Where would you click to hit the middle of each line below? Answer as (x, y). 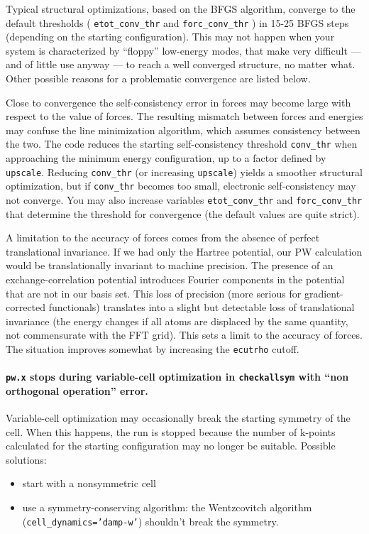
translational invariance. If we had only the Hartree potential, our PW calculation (184, 251)
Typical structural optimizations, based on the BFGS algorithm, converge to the (181, 9)
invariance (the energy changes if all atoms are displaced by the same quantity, (177, 321)
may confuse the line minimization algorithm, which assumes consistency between (183, 130)
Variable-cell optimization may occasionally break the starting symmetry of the (178, 418)
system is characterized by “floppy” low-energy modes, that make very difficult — (183, 50)
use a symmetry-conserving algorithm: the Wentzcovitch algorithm (167, 507)
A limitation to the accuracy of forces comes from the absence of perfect (163, 238)
